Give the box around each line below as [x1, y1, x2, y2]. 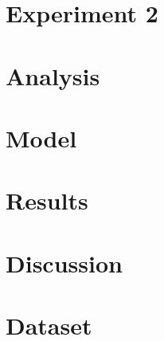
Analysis [6, 59, 100, 92]
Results [6, 184, 88, 217]
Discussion [6, 246, 123, 279]
